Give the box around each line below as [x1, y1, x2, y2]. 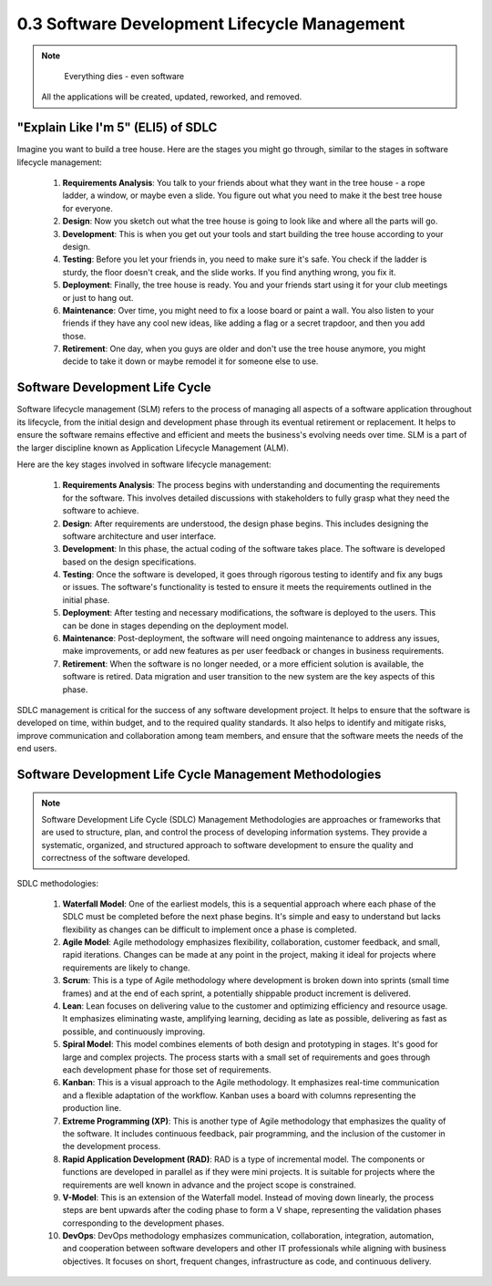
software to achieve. [62, 505, 139, 516]
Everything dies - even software [64, 70, 185, 81]
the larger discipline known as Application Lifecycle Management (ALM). [16, 442, 289, 453]
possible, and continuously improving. [62, 1026, 205, 1037]
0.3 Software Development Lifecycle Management [16, 14, 405, 34]
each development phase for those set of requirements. [62, 1063, 272, 1075]
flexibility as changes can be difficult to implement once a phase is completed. [62, 924, 357, 935]
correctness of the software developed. [41, 853, 190, 864]
